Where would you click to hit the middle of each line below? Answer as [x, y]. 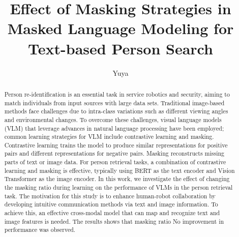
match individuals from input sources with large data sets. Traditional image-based [114, 102]
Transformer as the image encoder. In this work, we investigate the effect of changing [117, 179]
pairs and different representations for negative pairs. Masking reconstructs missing [114, 153]
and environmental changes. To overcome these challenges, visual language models [113, 119]
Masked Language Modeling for [121, 28]
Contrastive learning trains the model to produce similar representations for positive [116, 145]
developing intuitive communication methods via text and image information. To [111, 204]
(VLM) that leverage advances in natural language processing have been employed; [114, 128]
